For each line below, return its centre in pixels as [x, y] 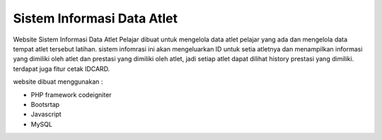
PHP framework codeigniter [71, 94]
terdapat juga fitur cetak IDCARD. [62, 69]
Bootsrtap [45, 104]
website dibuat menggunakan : [58, 82]
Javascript [46, 114]
